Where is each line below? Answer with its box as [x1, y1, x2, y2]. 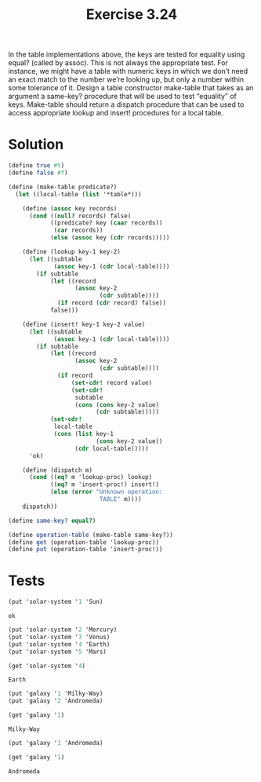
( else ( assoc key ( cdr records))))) [49, 234, 170, 242]
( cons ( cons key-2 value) [74, 400, 159, 409]
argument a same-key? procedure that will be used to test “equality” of [8, 92, 237, 101]
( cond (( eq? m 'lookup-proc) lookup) [28, 473, 153, 481]
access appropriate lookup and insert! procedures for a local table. [8, 108, 223, 118]
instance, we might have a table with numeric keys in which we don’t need [8, 67, 248, 76]
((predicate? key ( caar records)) [49, 219, 163, 227]
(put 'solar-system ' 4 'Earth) [8, 640, 111, 649]
